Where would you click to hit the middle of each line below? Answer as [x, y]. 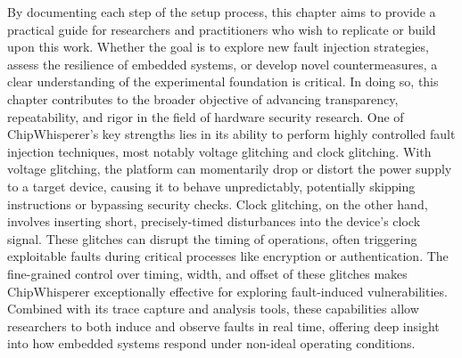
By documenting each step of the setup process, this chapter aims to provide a [222, 12]
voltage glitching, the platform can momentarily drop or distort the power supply [230, 169]
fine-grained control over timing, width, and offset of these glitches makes [207, 273]
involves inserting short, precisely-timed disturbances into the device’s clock [214, 221]
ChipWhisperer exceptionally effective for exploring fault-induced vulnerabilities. [227, 291]
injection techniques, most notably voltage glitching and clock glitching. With [219, 151]
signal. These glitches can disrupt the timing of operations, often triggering [212, 238]
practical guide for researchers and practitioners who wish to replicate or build [222, 29]
